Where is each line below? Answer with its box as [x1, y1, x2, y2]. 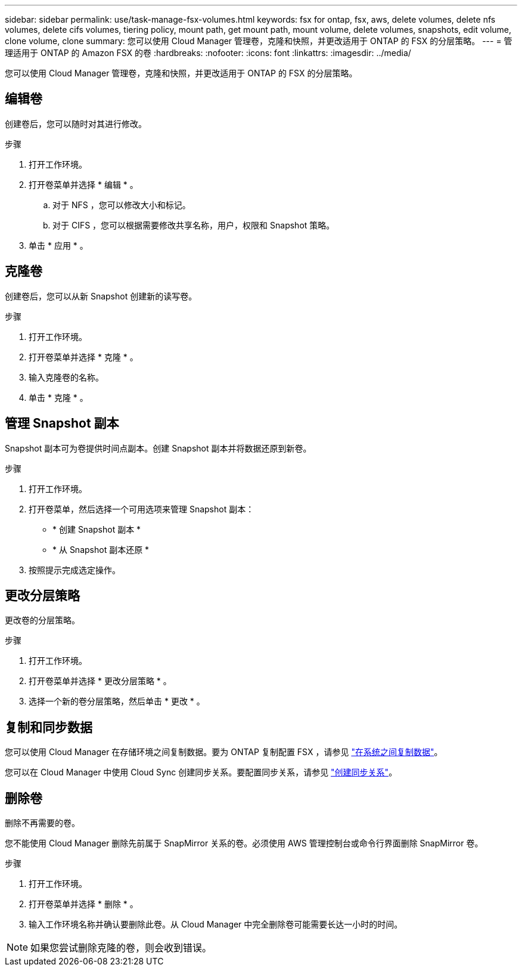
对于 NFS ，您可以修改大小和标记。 [52, 199, 191, 210]
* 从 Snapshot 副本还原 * [52, 544, 150, 555]
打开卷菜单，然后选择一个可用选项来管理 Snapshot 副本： [29, 503, 254, 514]
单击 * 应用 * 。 [29, 240, 88, 251]
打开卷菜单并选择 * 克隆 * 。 [29, 351, 138, 362]
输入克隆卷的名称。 [29, 372, 104, 382]
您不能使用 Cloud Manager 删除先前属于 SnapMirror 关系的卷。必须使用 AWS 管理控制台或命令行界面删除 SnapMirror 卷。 [5, 838, 483, 849]
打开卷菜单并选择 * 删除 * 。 [29, 899, 138, 910]
